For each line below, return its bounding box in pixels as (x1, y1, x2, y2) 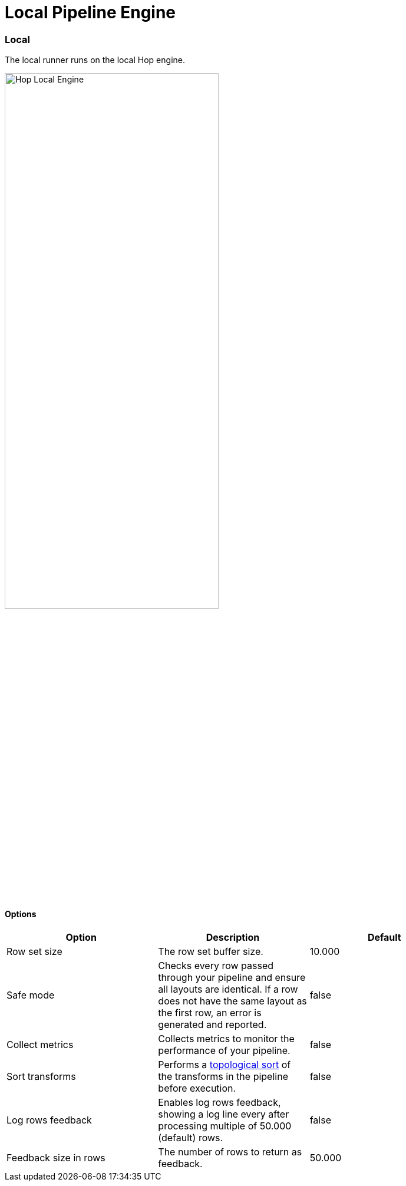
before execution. (158, 1082, 236, 1095)
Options (5, 908, 37, 919)
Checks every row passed (158, 960, 274, 972)
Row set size (6, 945, 62, 958)
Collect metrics (6, 1039, 74, 1051)
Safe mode (6, 989, 55, 1001)
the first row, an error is (158, 1007, 262, 1019)
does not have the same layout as (158, 995, 307, 1007)
